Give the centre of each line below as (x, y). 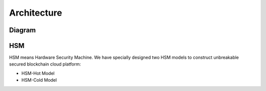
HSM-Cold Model (39, 80)
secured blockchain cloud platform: (45, 64)
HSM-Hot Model (38, 73)
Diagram (22, 30)
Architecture (36, 13)
